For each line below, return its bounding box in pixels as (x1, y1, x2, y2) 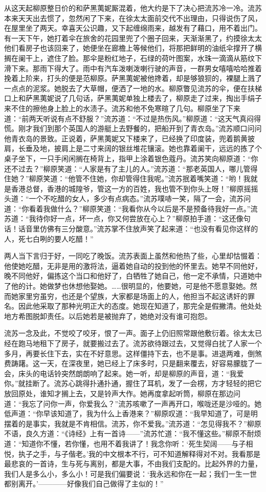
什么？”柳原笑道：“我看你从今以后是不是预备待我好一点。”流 (57, 203, 258, 213)
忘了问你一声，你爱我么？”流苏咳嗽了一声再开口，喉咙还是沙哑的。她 (29, 398, 262, 409)
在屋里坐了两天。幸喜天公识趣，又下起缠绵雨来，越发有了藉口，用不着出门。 (4, 23, 262, 33)
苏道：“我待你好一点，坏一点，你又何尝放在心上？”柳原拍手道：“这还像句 (4, 213, 251, 224)
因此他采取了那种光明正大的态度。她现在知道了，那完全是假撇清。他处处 (18, 301, 262, 311)
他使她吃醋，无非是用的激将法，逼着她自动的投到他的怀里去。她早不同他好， (4, 260, 262, 271)
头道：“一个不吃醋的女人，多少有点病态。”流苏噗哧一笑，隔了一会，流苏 (4, 193, 244, 204)
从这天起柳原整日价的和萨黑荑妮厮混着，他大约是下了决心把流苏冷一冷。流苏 (4, 3, 262, 13)
